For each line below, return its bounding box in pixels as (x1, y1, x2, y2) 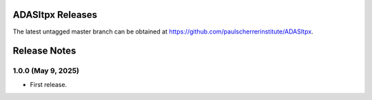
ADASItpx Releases (12, 9, 98, 21)
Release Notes (12, 45, 76, 57)
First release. (30, 80, 68, 88)
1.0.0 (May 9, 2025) (12, 66, 79, 75)
